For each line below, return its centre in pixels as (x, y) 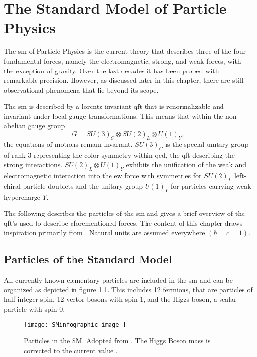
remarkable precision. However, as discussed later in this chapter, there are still (124, 80)
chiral (12, 186)
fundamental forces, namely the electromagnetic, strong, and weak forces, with (123, 60)
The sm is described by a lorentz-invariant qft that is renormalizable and (114, 106)
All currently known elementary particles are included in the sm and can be (118, 280)
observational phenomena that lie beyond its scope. (81, 89)
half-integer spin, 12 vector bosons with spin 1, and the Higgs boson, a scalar (120, 299)
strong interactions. (33, 164)
